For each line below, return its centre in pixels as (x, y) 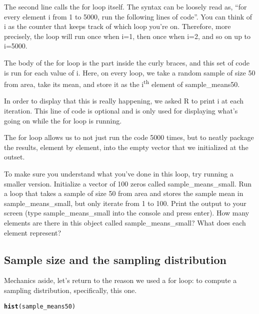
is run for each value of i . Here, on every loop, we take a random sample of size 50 (130, 72)
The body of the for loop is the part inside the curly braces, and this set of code (127, 62)
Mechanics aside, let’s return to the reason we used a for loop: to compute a (120, 280)
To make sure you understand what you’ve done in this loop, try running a (119, 173)
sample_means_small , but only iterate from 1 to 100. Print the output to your (125, 203)
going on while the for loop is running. (63, 120)
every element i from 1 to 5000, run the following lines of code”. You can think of (128, 16)
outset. (14, 157)
